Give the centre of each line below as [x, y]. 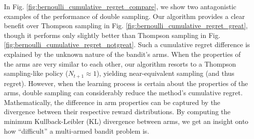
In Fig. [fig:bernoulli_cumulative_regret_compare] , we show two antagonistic [120, 6]
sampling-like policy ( [36, 73]
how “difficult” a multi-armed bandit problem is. [77, 130]
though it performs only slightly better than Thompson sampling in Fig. [112, 35]
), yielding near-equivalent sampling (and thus [165, 73]
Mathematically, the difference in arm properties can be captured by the [112, 102]
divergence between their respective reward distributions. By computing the [117, 112]
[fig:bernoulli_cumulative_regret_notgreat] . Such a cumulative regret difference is [127, 44]
